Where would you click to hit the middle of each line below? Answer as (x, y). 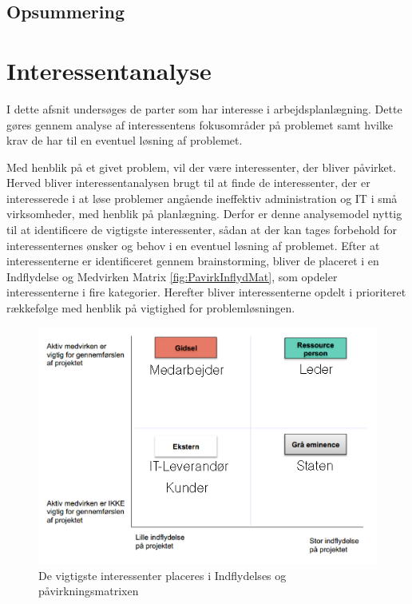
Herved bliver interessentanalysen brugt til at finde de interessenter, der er (188, 183)
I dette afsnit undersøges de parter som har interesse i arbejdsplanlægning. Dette (204, 108)
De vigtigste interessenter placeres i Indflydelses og (162, 575)
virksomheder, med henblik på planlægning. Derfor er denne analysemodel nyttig (204, 214)
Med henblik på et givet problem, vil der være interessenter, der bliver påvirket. (202, 167)
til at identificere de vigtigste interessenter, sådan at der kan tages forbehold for (202, 230)
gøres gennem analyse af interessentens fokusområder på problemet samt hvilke (200, 124)
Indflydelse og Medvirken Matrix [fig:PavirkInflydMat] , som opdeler (172, 276)
